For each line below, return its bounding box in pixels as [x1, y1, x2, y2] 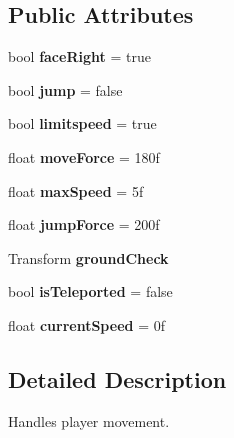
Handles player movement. [8, 410, 170, 431]
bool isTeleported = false [8, 281, 173, 302]
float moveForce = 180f [8, 146, 160, 167]
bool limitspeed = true [8, 113, 157, 134]
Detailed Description [8, 363, 227, 394]
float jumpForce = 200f [8, 214, 160, 235]
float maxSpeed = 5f [8, 180, 144, 201]
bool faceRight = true [8, 46, 151, 67]
